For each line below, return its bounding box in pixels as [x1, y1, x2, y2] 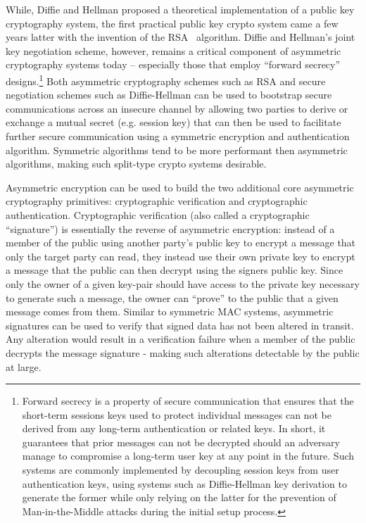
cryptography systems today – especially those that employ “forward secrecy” [6, 57, 341, 72]
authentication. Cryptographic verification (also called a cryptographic [6, 207, 310, 222]
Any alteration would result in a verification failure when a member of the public [6, 332, 355, 346]
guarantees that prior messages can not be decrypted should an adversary [22, 434, 340, 449]
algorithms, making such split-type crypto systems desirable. [6, 156, 267, 171]
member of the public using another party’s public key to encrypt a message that [6, 235, 356, 250]
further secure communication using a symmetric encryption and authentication [6, 129, 350, 143]
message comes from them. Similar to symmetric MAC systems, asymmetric [6, 304, 334, 319]
